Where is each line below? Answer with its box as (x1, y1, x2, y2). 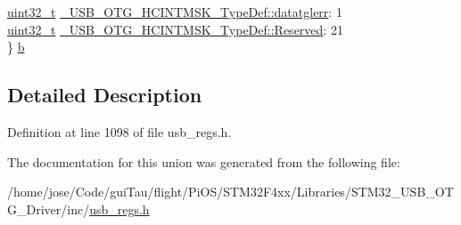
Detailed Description (7, 81, 202, 108)
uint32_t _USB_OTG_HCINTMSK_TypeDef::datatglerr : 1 (7, 3, 342, 20)
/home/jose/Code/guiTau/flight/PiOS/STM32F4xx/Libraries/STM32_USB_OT (7, 182, 454, 201)
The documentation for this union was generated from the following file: (7, 152, 400, 171)
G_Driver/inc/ (7, 199, 90, 218)
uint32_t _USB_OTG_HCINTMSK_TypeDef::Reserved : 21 (7, 20, 343, 38)
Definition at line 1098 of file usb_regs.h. (7, 122, 232, 141)
